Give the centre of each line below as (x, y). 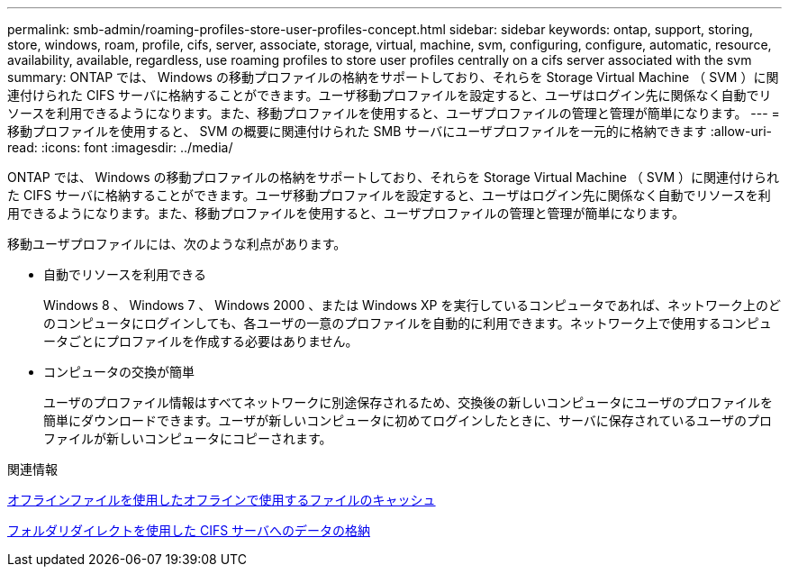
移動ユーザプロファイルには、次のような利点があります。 (177, 244)
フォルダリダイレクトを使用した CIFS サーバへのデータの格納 (189, 530)
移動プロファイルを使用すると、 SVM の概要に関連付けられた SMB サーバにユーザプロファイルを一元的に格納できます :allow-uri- (390, 131)
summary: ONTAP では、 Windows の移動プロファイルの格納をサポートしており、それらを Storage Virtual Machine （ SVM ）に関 (393, 77)
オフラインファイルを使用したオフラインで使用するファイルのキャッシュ (222, 500)
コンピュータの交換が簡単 (119, 372)
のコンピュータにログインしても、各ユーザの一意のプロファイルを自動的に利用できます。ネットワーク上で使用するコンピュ (408, 323)
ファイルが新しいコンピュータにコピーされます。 (188, 438)
